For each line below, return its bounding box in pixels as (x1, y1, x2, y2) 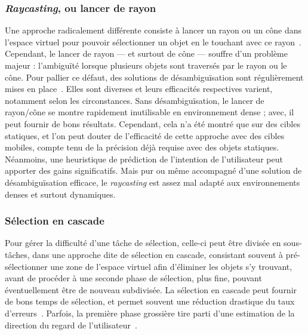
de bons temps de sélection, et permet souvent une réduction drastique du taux (5, 295, 295, 308)
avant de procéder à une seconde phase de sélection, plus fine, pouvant (5, 272, 262, 284)
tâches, (5, 248, 30, 260)
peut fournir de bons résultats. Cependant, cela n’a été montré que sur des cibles (5, 117, 300, 130)
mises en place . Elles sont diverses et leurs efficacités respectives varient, (5, 82, 273, 95)
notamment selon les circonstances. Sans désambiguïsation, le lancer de (5, 94, 264, 106)
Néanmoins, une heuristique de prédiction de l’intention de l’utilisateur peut (5, 152, 283, 165)
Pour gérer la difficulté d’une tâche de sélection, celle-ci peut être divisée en (5, 236, 281, 249)
